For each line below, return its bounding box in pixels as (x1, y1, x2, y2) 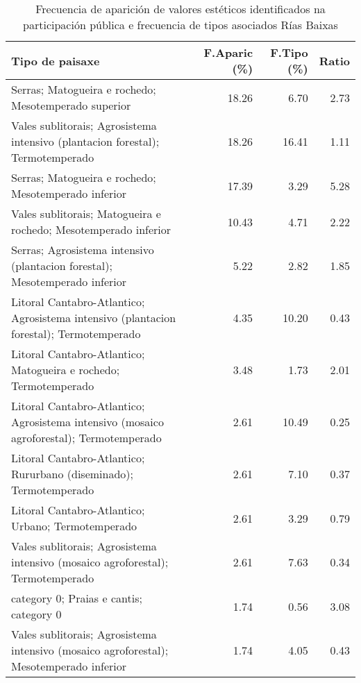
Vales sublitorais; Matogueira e (11, 205, 161, 221)
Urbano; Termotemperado (11, 518, 137, 534)
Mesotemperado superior (11, 97, 131, 113)
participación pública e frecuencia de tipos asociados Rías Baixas (23, 17, 338, 33)
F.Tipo (270, 44, 308, 60)
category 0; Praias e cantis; (11, 590, 142, 606)
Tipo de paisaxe (11, 52, 100, 69)
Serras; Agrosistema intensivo (11, 242, 154, 258)
